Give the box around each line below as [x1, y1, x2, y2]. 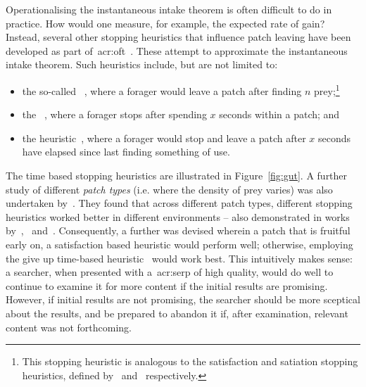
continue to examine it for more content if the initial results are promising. [6, 278, 328, 293]
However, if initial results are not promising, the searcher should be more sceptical [6, 292, 360, 307]
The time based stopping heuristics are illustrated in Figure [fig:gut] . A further [6, 168, 348, 182]
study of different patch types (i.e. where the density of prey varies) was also [6, 182, 333, 196]
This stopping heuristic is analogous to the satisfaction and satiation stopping [22, 354, 358, 369]
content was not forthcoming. [6, 319, 132, 334]
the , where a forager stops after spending [22, 107, 207, 122]
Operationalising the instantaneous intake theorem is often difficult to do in [6, 2, 332, 16]
